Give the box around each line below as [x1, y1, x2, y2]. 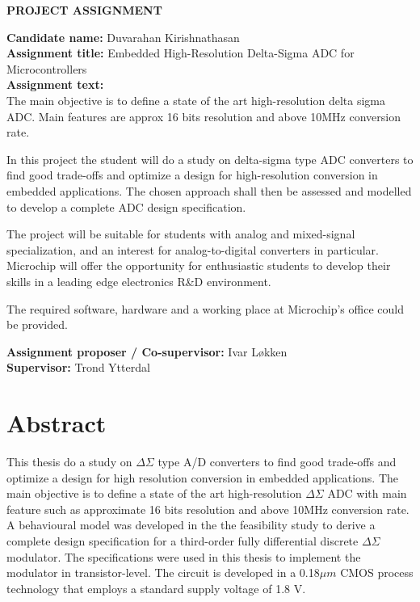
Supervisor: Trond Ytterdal [6, 359, 150, 376]
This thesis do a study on [6, 453, 132, 469]
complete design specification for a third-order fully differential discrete [6, 532, 359, 549]
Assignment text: [6, 76, 104, 93]
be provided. [6, 316, 68, 333]
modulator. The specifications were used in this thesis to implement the [6, 548, 361, 565]
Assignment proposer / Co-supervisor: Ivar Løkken [6, 343, 288, 360]
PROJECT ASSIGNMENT [6, 2, 162, 18]
